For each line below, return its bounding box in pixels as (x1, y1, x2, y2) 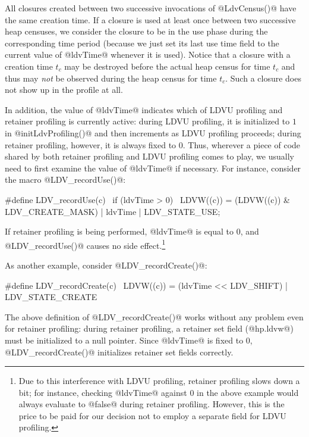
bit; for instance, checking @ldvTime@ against (18, 386, 187, 398)
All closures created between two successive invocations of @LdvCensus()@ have (5, 2, 297, 14)
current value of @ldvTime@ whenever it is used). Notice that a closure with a (5, 48, 291, 61)
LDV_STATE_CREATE (5, 291, 97, 303)
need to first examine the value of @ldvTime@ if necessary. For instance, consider (5, 161, 301, 174)
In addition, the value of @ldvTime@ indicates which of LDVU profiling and (5, 103, 283, 116)
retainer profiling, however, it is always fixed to (5, 138, 176, 151)
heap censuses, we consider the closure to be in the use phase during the (5, 25, 268, 38)
